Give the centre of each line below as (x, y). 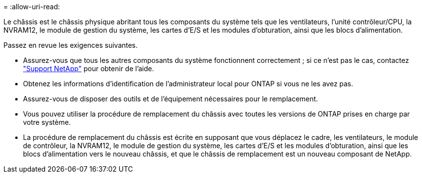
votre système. (47, 122)
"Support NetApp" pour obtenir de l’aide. (89, 69)
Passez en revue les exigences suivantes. (71, 45)
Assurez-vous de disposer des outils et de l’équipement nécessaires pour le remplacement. (171, 99)
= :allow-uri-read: (32, 7)
